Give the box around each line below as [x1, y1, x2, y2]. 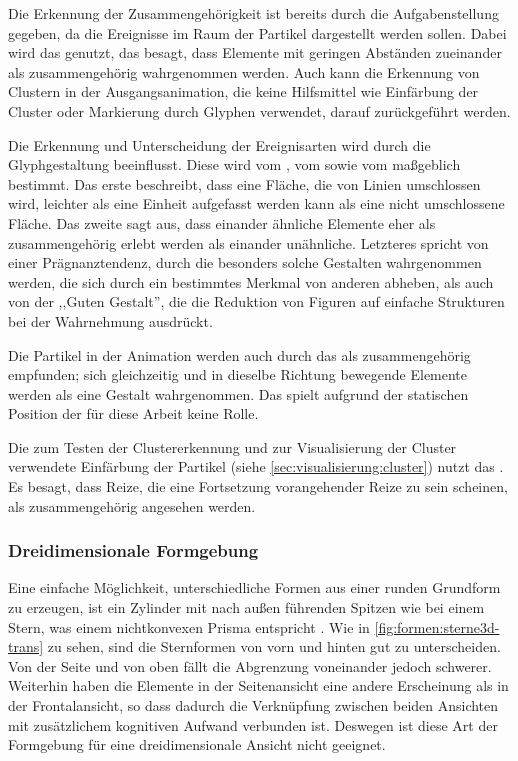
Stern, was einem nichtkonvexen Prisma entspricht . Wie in [8, 616, 370, 637]
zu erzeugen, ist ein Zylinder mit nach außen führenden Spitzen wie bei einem [8, 597, 485, 618]
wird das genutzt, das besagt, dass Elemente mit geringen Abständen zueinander [8, 42, 502, 63]
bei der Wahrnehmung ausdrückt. [8, 310, 213, 331]
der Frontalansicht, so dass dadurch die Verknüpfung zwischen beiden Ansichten [8, 695, 499, 716]
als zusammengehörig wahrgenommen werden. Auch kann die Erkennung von [8, 61, 480, 82]
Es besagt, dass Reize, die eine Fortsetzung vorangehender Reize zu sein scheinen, [8, 476, 508, 497]
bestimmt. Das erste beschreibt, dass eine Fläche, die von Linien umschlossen [8, 173, 481, 194]
